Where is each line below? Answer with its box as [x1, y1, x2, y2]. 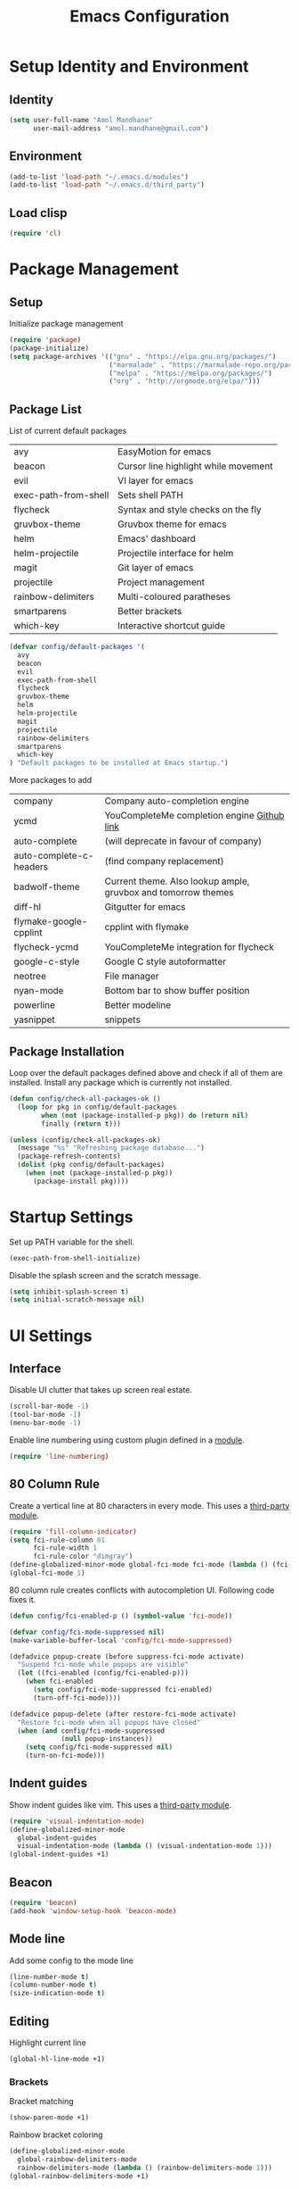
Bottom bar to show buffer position [104, 985, 251, 997]
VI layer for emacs [117, 475, 194, 487]
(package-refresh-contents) [17, 1152, 122, 1161]
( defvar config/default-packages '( [9, 643, 145, 652]
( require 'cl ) [9, 229, 62, 238]
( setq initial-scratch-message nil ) [9, 1295, 145, 1304]
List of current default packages [9, 426, 127, 437]
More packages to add [9, 775, 93, 786]
